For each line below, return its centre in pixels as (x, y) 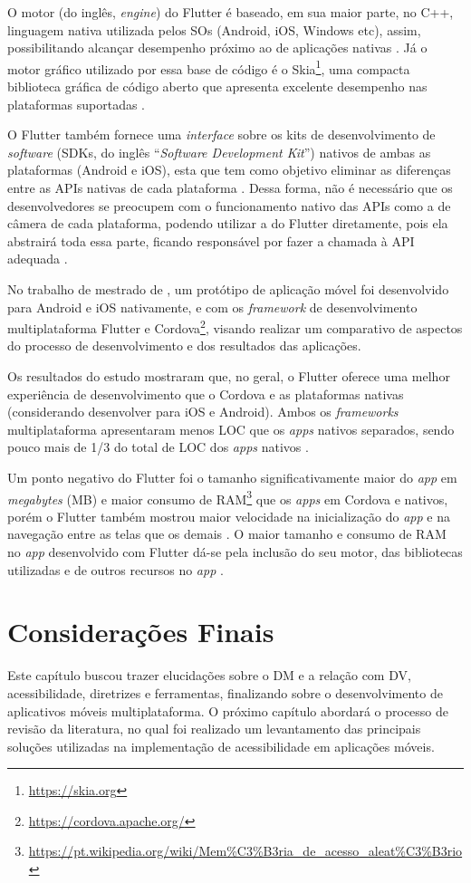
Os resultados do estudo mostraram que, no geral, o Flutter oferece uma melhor (229, 376)
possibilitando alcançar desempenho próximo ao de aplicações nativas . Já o (217, 48)
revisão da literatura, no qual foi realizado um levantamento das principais (214, 729)
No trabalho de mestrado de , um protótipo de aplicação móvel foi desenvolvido (228, 288)
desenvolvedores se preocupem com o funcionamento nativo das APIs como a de (229, 205)
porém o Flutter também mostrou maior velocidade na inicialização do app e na (229, 516)
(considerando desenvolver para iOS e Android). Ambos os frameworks (203, 412)
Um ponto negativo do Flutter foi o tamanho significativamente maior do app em (232, 477)
